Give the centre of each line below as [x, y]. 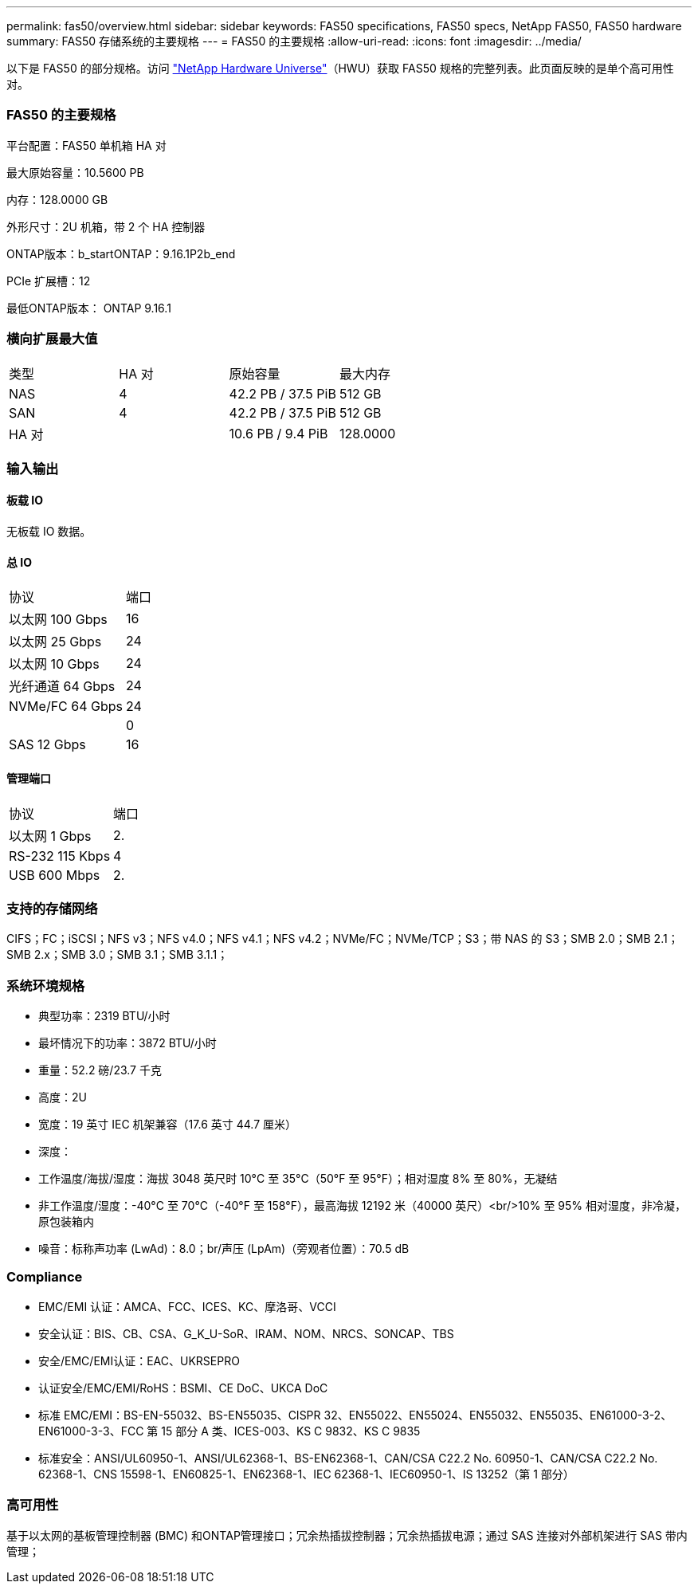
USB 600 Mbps [55, 875]
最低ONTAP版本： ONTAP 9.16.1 [89, 308]
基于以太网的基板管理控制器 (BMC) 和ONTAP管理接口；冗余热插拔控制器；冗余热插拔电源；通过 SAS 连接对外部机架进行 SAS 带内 [347, 1535]
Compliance [45, 1277]
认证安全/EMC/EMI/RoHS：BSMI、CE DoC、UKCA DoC [183, 1388]
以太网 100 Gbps [58, 620]
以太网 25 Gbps [55, 642]
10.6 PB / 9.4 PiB [278, 433]
